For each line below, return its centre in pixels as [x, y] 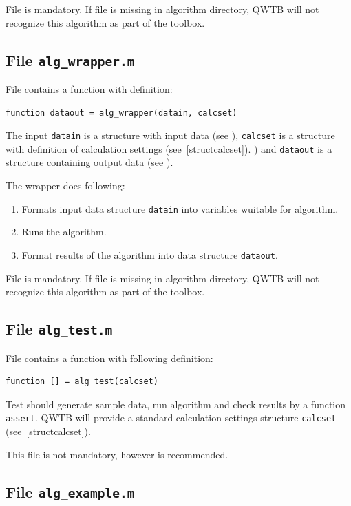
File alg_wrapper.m [70, 60]
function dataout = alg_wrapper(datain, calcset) [121, 113]
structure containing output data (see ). [89, 162]
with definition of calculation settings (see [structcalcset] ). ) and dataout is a [169, 148]
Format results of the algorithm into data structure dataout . [150, 254]
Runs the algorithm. [64, 232]
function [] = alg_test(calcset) [82, 382]
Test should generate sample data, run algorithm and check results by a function [176, 404]
